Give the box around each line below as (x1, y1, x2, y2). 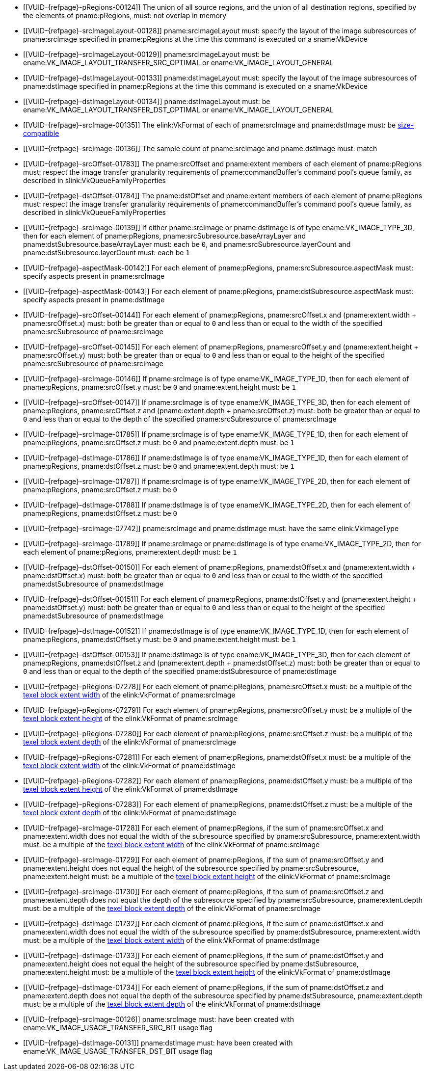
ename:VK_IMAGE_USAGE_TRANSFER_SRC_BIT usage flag (23, 1023, 213, 1032)
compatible (23, 129, 59, 137)
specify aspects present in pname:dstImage (23, 295, 165, 304)
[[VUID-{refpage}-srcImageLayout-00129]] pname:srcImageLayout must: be (23, 50, 270, 58)
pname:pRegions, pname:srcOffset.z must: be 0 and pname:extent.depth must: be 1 (23, 438, 294, 447)
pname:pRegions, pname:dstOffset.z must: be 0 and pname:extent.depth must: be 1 (23, 462, 294, 470)
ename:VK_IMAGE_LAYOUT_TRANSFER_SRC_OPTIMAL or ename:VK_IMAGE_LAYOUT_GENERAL (23, 58, 334, 67)
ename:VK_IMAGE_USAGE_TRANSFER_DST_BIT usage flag (23, 1047, 213, 1055)
